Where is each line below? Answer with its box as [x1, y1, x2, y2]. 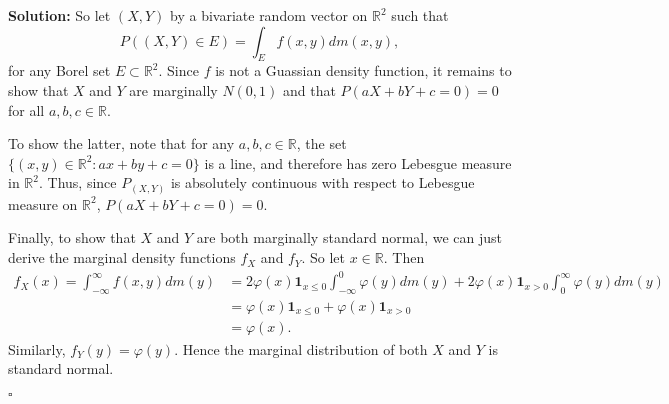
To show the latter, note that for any [8, 133, 235, 154]
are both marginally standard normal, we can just [196, 227, 503, 248]
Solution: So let [8, 5, 111, 25]
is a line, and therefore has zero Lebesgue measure [204, 152, 512, 173]
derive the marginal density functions [8, 247, 236, 268]
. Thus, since [38, 172, 117, 193]
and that [282, 79, 336, 100]
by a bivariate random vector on [170, 5, 368, 25]
